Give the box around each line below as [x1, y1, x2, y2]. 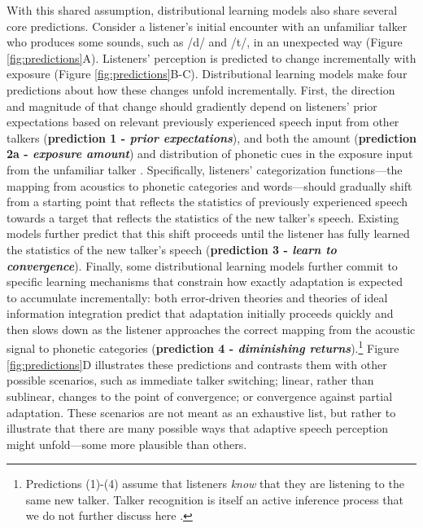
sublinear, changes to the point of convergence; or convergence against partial [7, 387, 393, 404]
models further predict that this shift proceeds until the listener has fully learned [7, 225, 410, 242]
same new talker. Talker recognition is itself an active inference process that [25, 491, 403, 508]
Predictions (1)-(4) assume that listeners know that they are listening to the [25, 475, 404, 492]
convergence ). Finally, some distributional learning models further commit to [7, 257, 398, 274]
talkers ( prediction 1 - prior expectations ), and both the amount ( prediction [7, 129, 416, 146]
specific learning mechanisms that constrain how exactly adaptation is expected [7, 273, 403, 290]
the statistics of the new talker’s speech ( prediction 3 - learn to [7, 240, 337, 257]
